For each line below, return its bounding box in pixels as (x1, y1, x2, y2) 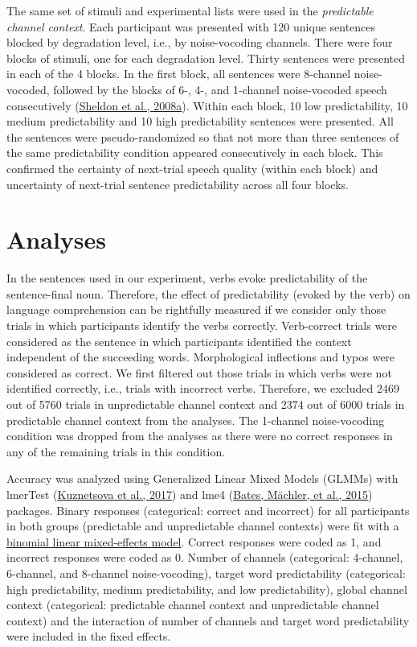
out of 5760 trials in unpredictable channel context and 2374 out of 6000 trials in (6, 396, 405, 412)
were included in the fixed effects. (6, 628, 171, 645)
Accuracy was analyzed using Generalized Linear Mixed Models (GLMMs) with (6, 470, 399, 487)
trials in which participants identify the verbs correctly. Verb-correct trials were (6, 317, 398, 334)
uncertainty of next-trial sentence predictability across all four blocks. (6, 175, 349, 192)
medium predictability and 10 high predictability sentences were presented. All (6, 113, 394, 130)
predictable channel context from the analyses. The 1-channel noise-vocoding (6, 411, 385, 428)
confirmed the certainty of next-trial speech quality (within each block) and (6, 159, 378, 176)
